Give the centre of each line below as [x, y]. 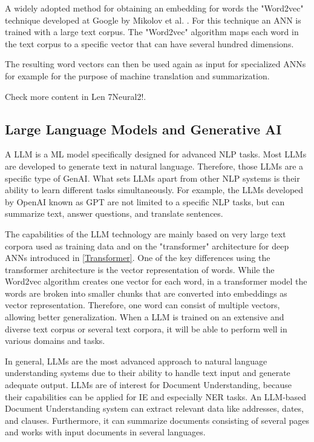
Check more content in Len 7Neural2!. [76, 96]
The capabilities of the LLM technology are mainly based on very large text [146, 233]
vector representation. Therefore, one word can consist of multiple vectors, [142, 305]
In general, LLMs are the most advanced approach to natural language [136, 361]
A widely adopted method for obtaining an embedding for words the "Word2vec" [154, 8]
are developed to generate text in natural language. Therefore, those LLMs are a [154, 166]
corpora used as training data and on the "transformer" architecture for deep [147, 246]
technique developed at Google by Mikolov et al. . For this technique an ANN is [153, 20]
